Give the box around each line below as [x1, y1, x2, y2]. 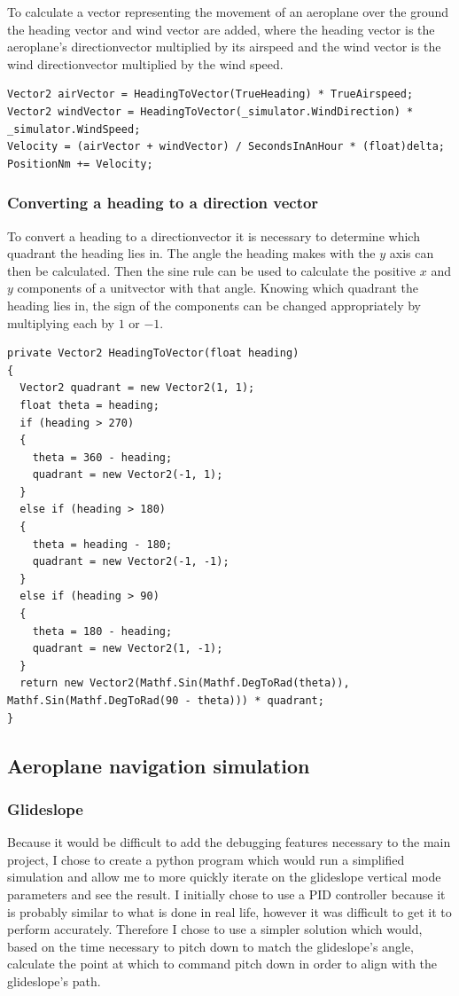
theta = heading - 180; [32, 537, 173, 551]
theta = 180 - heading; [32, 624, 173, 638]
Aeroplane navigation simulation [7, 751, 310, 779]
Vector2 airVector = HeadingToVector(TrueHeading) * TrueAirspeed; [7, 88, 414, 101]
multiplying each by [7, 313, 114, 332]
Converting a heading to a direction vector [7, 192, 319, 214]
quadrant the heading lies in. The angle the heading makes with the [7, 244, 376, 263]
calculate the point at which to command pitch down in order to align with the [7, 954, 438, 973]
